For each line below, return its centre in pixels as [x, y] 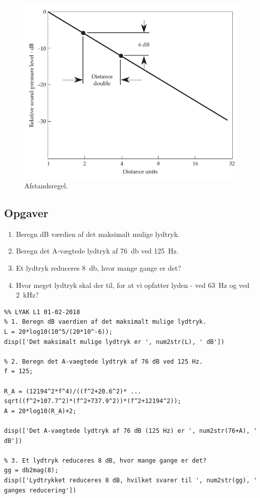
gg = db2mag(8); [31, 470]
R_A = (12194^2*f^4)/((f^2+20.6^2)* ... [73, 391]
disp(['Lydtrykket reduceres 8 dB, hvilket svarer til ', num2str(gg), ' [131, 480]
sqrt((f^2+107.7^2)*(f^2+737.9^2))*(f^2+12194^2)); [93, 401]
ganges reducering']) [40, 490]
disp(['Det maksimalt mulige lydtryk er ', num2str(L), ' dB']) [114, 342]
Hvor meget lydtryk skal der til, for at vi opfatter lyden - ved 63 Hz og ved [133, 285]
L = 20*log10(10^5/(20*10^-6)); [58, 332]
